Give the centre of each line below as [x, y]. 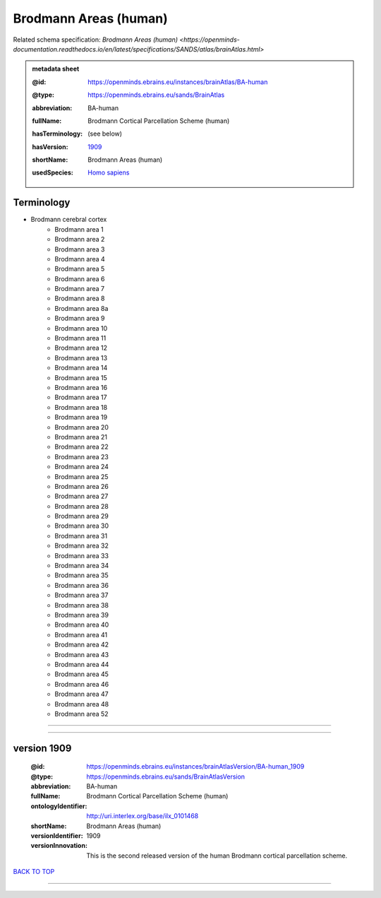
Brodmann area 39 [82, 615]
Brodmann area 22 [81, 447]
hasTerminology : [58, 134]
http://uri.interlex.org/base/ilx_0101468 [143, 816]
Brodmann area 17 [81, 397]
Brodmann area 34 [82, 566]
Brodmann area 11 [80, 338]
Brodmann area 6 [80, 278]
